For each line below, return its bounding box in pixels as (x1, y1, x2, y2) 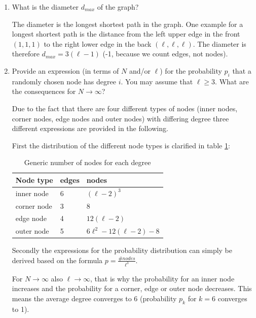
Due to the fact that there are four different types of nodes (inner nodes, (12, 103, 238, 113)
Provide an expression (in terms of (12, 65, 119, 76)
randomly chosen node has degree (12, 76, 116, 86)
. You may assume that (121, 76, 193, 86)
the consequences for (12, 86, 76, 97)
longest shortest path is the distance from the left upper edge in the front (12, 28, 240, 39)
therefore (12, 48, 40, 59)
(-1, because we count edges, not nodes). (102, 48, 228, 59)
